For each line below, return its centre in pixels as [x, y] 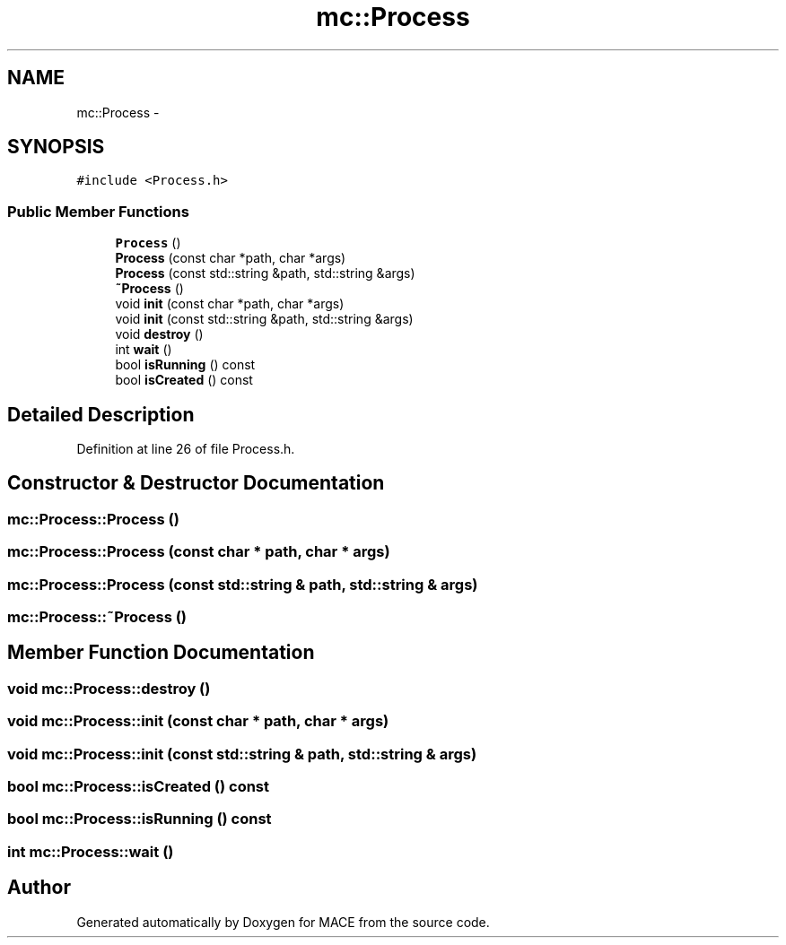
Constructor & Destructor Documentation [196, 483]
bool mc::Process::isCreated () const [139, 786]
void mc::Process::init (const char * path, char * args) [198, 721]
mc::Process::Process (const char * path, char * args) [199, 552]
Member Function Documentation [161, 653]
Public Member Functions [98, 211]
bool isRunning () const [185, 365]
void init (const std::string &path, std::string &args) [264, 319]
